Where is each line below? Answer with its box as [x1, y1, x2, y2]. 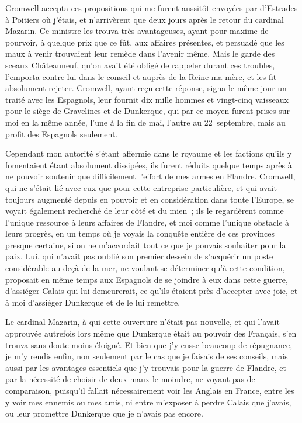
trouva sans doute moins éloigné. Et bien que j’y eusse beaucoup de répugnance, [5, 338, 293, 351]
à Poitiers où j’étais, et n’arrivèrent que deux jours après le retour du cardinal [5, 13, 284, 25]
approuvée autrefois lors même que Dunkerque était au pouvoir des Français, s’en [5, 327, 297, 339]
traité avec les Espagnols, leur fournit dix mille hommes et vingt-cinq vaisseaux [5, 93, 289, 105]
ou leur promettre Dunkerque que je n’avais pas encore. [5, 407, 203, 419]
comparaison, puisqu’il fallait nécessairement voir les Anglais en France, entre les [5, 384, 294, 396]
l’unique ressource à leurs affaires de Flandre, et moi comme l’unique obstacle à [5, 216, 290, 228]
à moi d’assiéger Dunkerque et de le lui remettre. [5, 296, 180, 308]
